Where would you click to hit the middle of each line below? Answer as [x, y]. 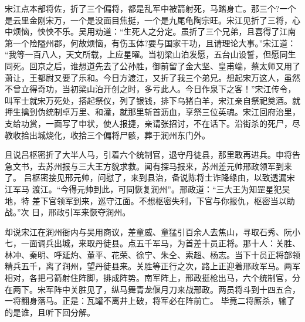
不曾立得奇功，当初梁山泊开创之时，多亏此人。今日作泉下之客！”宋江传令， [150, 89]
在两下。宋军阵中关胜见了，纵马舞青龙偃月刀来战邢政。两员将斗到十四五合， [152, 289]
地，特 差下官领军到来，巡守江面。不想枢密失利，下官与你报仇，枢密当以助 [150, 200]
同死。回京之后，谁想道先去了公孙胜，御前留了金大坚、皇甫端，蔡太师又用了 [152, 65]
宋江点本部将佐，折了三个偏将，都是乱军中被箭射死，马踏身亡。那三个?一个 [150, 8]
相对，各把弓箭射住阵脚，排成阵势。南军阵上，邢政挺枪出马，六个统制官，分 [152, 278]
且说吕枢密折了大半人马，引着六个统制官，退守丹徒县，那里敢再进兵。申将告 [152, 155]
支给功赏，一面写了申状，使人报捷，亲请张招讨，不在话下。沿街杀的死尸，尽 [152, 123]
